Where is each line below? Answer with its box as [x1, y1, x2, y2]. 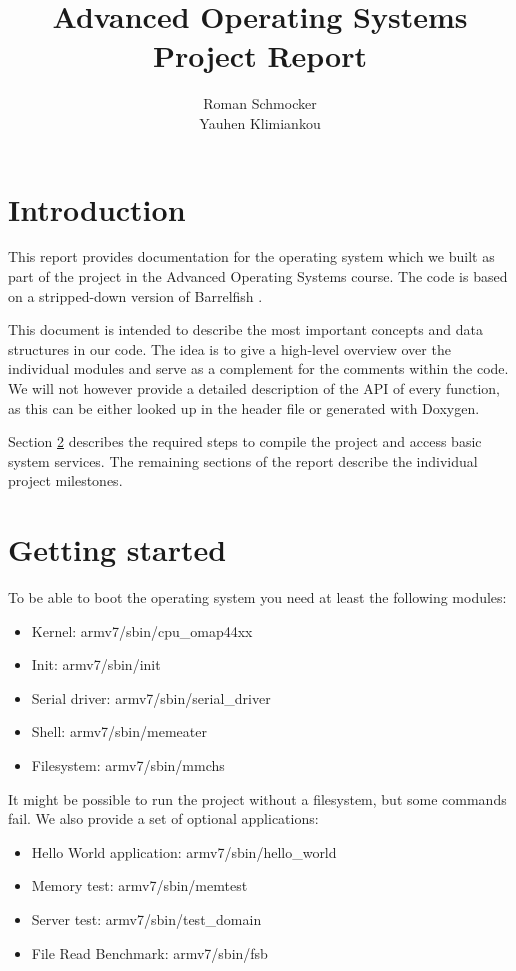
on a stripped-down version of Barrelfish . [8, 285, 263, 306]
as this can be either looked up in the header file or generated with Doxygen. [8, 397, 480, 418]
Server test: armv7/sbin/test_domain [31, 909, 262, 930]
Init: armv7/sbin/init [31, 654, 161, 675]
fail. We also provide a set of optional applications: [8, 808, 319, 829]
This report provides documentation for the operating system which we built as [8, 246, 495, 267]
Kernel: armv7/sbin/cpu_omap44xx [31, 620, 253, 641]
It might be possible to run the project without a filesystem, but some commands [8, 788, 507, 809]
